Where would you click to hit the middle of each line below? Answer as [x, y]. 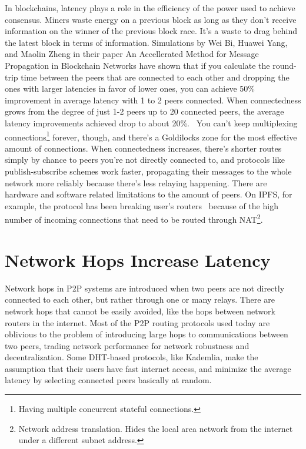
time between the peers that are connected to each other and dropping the [155, 77]
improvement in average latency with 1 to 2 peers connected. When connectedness [153, 100]
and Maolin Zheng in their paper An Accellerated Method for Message [132, 54]
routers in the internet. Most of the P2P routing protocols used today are [137, 322]
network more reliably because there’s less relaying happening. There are [136, 182]
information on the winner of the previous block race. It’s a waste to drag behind [151, 31]
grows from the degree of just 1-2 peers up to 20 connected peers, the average [144, 111]
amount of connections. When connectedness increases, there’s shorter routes [143, 148]
